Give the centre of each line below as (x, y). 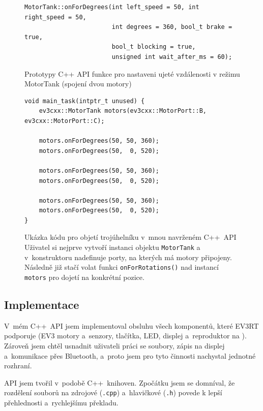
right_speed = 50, (55, 17)
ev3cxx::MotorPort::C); (65, 121)
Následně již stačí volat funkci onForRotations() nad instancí (122, 267)
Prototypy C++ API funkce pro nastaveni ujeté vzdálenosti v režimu (132, 73)
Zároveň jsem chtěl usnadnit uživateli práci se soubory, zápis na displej (114, 346)
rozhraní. (18, 366)
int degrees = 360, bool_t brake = (172, 27)
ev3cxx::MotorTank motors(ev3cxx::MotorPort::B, (123, 111)
